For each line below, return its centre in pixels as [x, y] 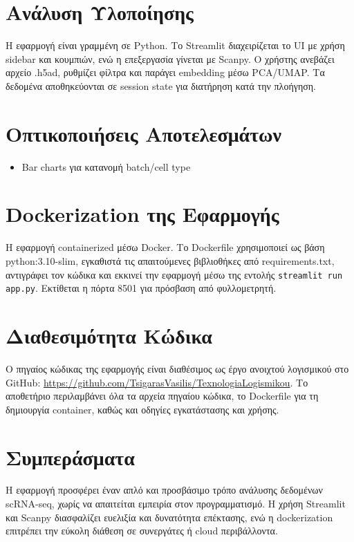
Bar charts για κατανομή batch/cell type [106, 166]
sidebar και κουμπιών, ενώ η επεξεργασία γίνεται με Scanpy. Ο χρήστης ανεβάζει [170, 58]
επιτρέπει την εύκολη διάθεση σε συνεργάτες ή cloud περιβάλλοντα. [142, 531]
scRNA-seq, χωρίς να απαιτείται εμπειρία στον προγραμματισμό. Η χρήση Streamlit [176, 504]
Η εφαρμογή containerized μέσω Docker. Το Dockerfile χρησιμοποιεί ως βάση [165, 247]
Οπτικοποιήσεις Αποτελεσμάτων [144, 133]
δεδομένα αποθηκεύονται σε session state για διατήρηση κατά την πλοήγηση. [161, 85]
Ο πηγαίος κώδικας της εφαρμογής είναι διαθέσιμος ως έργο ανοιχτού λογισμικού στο [177, 368]
